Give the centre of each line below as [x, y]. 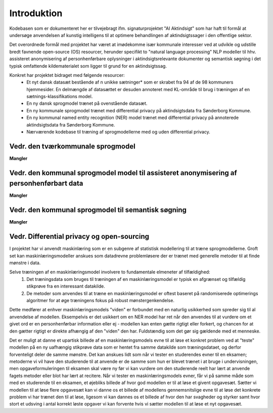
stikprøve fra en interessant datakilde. [66, 286]
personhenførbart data [46, 183]
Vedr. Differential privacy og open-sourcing [79, 237]
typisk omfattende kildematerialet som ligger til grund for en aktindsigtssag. [88, 66]
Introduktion [36, 13]
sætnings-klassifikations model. [60, 97]
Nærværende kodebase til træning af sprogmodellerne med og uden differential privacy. [119, 132]
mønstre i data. [25, 263]
